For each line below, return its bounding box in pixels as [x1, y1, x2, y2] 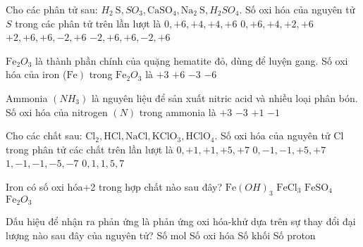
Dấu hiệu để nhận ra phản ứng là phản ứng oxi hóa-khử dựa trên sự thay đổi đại [6, 214, 356, 229]
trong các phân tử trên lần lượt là [15, 15, 161, 30]
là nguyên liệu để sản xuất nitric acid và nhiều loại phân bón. [91, 90, 358, 105]
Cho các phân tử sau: [6, 2, 98, 16]
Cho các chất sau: [6, 128, 82, 143]
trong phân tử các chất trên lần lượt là [6, 141, 173, 156]
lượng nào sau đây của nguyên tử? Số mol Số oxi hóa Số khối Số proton [6, 227, 316, 242]
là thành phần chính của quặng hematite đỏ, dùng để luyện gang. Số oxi [35, 53, 348, 68]
